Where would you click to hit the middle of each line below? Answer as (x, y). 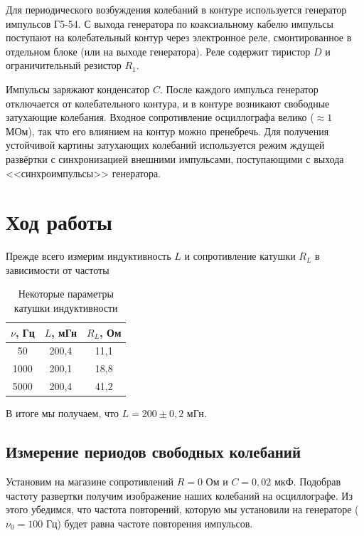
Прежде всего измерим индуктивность (89, 256)
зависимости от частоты (58, 269)
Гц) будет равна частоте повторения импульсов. (149, 523)
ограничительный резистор (64, 65)
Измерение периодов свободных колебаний (153, 452)
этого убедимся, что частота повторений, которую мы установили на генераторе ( (182, 509)
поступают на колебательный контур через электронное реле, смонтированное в (179, 37)
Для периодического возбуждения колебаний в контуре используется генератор (176, 9)
